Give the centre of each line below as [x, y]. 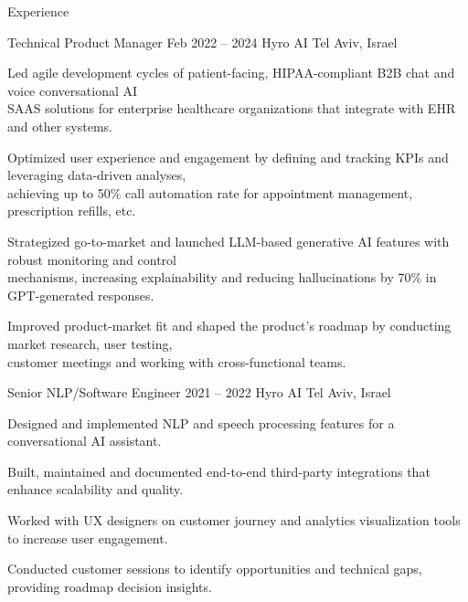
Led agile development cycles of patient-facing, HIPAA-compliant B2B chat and [231, 73]
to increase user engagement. [88, 538]
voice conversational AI [73, 90]
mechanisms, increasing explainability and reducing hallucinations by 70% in [222, 277]
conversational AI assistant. [85, 441]
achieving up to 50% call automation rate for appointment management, [210, 192]
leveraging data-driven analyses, [97, 175]
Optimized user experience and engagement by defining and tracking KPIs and [228, 157]
